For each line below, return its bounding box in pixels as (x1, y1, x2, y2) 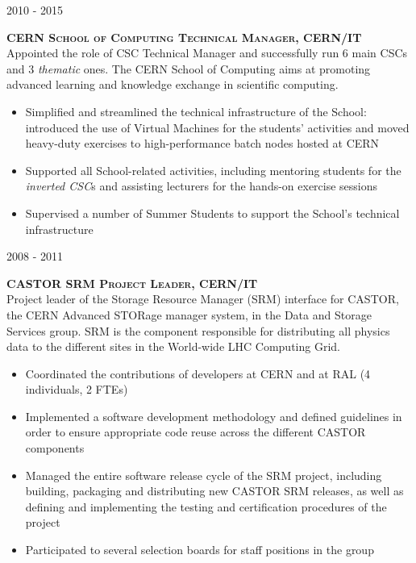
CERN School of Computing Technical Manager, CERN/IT (6, 28, 362, 45)
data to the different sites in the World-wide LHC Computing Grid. (6, 338, 340, 355)
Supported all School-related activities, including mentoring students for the (25, 161, 401, 178)
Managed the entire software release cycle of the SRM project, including (25, 466, 382, 483)
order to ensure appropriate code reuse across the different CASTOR (25, 423, 366, 440)
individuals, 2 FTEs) (25, 381, 128, 398)
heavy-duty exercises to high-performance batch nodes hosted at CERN (25, 135, 380, 152)
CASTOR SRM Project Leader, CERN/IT (6, 274, 258, 291)
